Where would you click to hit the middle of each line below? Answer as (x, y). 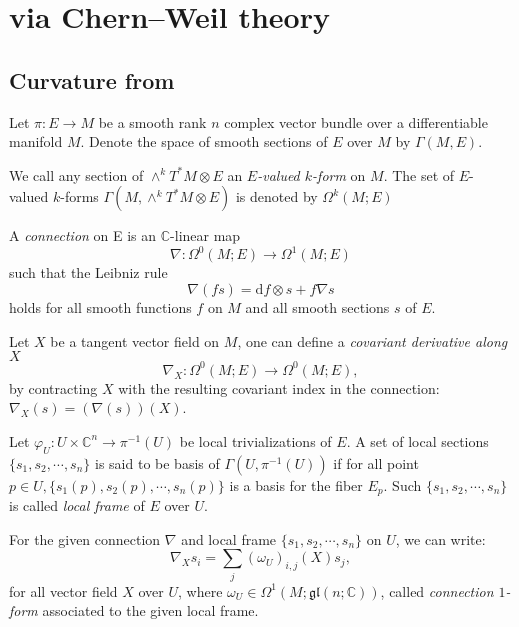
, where (200, 590)
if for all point (376, 462)
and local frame (229, 538)
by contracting (53, 387)
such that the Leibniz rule (88, 272)
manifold (36, 141)
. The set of (419, 174)
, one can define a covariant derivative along (372, 340)
